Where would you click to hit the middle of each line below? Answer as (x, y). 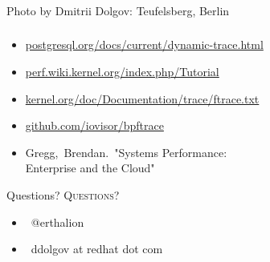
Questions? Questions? (63, 195)
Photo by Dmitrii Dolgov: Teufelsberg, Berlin (118, 10)
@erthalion (57, 222)
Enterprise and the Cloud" (90, 168)
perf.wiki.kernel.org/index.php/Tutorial (122, 72)
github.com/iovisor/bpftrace (94, 125)
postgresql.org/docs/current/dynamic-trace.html (144, 44)
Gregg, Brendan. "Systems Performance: (126, 152)
